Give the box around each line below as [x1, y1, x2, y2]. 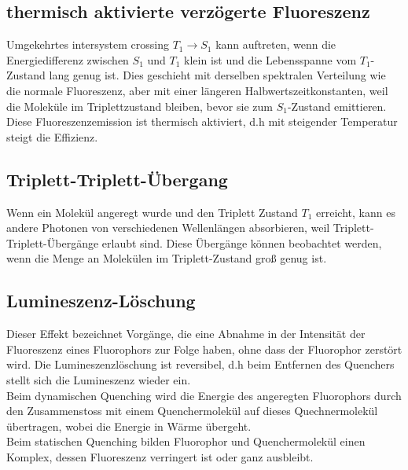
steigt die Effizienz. [6, 128, 98, 145]
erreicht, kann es [316, 204, 395, 220]
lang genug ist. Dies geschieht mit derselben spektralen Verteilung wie [49, 67, 386, 83]
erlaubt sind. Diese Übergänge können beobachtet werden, [101, 234, 382, 251]
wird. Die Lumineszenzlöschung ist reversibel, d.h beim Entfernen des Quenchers [6, 356, 395, 373]
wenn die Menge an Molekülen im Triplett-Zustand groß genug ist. [6, 250, 327, 266]
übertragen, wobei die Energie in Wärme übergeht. [6, 417, 252, 434]
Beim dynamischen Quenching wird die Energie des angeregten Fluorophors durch [6, 387, 402, 403]
